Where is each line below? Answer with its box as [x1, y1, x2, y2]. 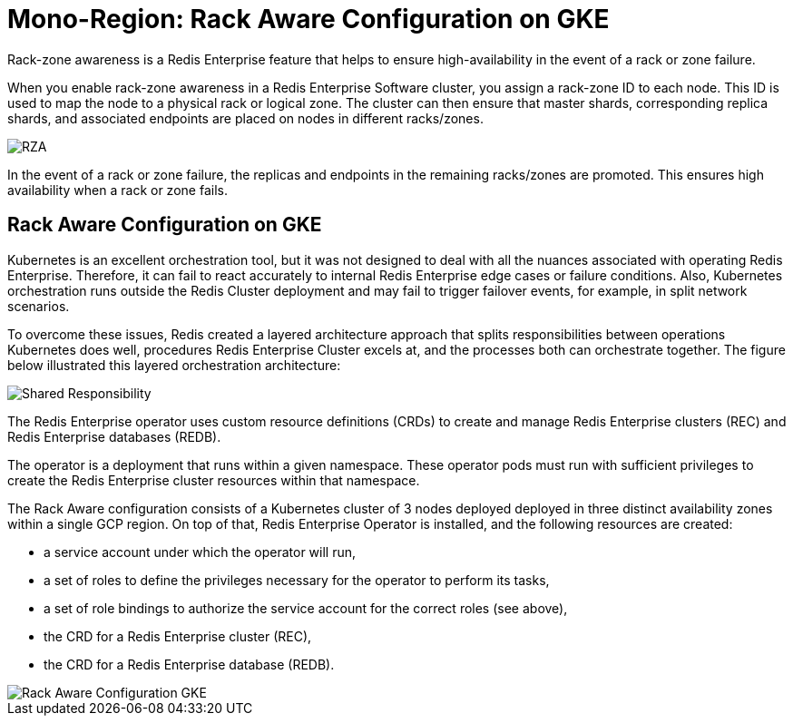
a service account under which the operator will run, [44, 543, 357, 560]
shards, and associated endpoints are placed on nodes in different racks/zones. [7, 110, 484, 126]
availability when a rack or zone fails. [7, 181, 228, 198]
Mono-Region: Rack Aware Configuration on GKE [7, 4, 610, 34]
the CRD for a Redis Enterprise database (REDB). [44, 656, 335, 672]
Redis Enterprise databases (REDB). [7, 428, 221, 445]
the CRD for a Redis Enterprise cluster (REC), [44, 628, 312, 644]
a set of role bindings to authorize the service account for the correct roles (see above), [44, 600, 568, 616]
